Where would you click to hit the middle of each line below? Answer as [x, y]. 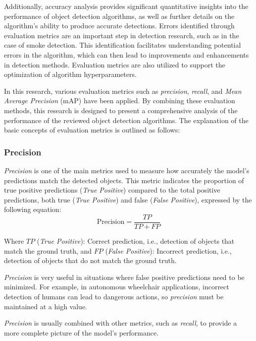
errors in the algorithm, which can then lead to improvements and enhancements [127, 54]
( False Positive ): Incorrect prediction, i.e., [168, 250]
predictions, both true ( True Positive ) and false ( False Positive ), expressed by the [128, 199]
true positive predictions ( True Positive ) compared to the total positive [112, 190]
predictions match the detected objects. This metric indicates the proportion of [124, 180]
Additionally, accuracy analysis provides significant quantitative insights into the [126, 6]
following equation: [33, 209]
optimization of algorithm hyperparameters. [70, 74]
